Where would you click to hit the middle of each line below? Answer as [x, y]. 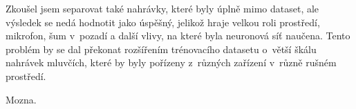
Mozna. [21, 99]
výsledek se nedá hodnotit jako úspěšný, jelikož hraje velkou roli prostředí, [163, 22]
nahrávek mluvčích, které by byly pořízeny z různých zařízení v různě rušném [171, 62]
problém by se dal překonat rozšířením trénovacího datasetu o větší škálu [161, 49]
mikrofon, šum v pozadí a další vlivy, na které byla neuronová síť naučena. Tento [178, 36]
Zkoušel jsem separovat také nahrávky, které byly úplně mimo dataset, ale [162, 8]
